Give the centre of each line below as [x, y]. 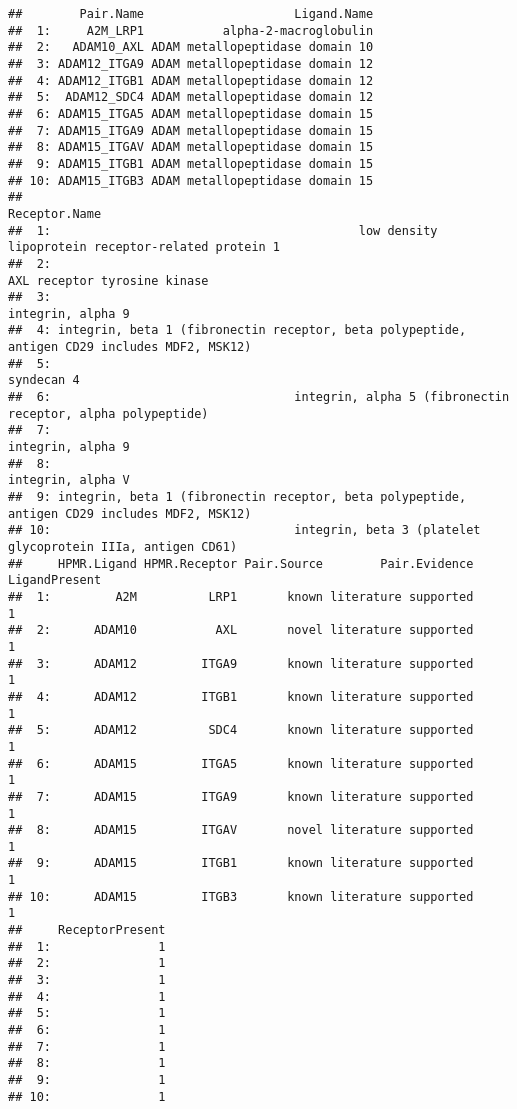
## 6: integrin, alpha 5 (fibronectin [259, 397]
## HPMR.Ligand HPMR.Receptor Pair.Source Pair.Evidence [241, 563]
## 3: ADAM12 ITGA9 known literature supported [241, 663]
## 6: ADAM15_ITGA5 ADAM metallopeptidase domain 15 [191, 113]
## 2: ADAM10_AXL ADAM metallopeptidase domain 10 [191, 47]
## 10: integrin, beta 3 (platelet [244, 530]
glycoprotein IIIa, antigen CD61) [123, 547]
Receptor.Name [55, 213]
